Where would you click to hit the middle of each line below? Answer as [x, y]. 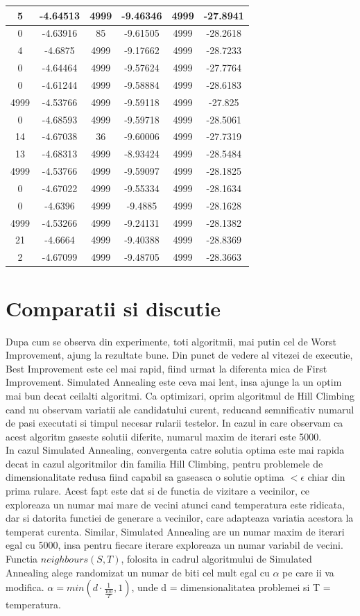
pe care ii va [308, 572]
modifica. [25, 587]
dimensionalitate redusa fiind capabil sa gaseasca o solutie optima [145, 477]
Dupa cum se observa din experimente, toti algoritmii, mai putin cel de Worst [171, 341]
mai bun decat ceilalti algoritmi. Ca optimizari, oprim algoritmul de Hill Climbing [180, 395]
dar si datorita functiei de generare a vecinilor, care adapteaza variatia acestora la [180, 518]
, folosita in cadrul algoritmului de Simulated [216, 559]
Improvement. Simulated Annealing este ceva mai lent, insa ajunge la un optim [174, 382]
